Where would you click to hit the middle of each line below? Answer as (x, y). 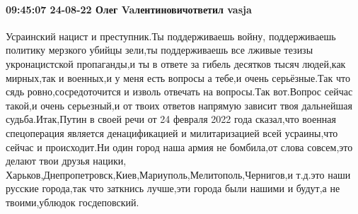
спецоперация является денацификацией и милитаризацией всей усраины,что (172, 132)
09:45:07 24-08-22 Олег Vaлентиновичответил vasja (129, 9)
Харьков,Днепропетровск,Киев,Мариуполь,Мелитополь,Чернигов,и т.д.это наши (178, 174)
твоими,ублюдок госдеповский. (73, 202)
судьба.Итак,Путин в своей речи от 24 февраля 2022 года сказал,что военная (171, 119)
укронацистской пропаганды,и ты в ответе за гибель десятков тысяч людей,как (176, 63)
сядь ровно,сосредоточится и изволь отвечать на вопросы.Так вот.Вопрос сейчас (179, 91)
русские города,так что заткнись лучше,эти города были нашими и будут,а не (173, 188)
